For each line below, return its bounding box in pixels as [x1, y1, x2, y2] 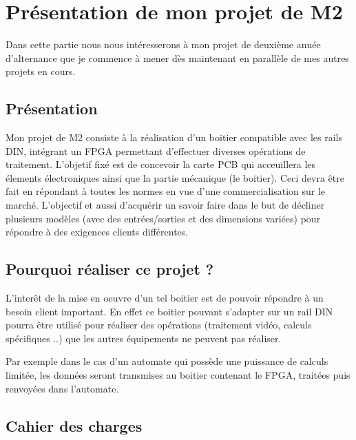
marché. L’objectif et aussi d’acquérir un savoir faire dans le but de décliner [6, 198, 325, 212]
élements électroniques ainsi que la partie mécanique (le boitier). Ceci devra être [6, 170, 344, 185]
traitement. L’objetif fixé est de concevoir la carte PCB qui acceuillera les [6, 157, 316, 171]
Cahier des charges [6, 415, 143, 436]
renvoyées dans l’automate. [6, 381, 119, 395]
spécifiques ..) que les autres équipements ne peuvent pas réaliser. [6, 331, 282, 345]
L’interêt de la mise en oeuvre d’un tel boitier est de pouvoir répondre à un [6, 291, 324, 305]
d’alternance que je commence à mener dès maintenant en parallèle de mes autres [6, 50, 349, 65]
